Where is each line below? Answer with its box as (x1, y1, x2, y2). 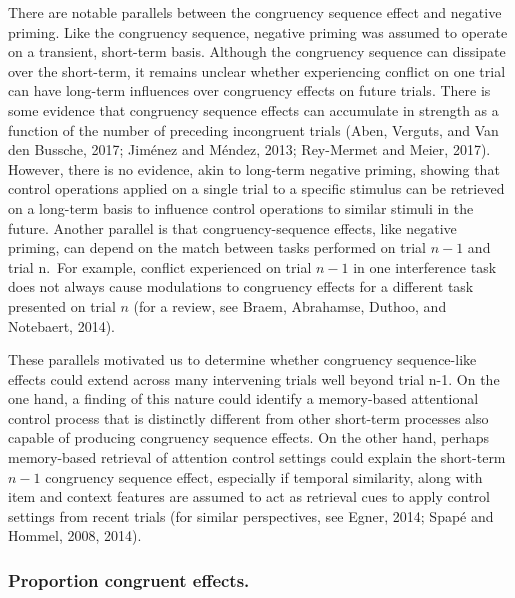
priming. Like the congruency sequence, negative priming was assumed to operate (8, 21, 508, 42)
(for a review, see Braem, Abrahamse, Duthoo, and (133, 295, 447, 316)
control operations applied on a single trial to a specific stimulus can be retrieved (8, 178, 505, 199)
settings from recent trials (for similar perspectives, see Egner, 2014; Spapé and (8, 505, 494, 526)
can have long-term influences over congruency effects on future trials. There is (8, 80, 491, 101)
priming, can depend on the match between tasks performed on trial (8, 237, 426, 258)
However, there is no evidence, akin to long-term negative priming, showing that (8, 158, 500, 179)
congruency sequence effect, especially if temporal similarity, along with (45, 466, 483, 487)
